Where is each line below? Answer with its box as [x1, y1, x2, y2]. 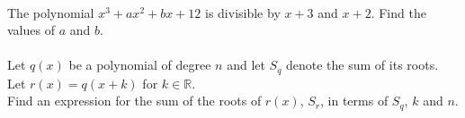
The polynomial [7, 3, 94, 21]
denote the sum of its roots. [286, 55, 439, 74]
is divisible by [205, 3, 281, 21]
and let [227, 55, 265, 74]
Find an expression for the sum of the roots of [7, 91, 262, 110]
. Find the [371, 3, 426, 21]
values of [7, 21, 55, 39]
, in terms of [320, 91, 389, 110]
